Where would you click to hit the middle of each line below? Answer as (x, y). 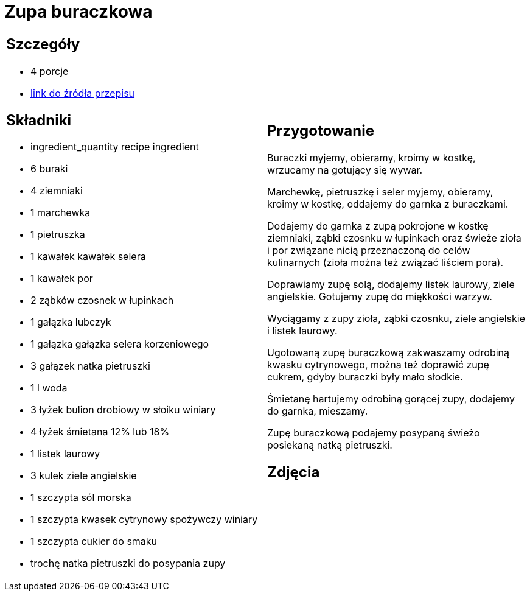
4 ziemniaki (57, 191)
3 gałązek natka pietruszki (90, 366)
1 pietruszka (58, 235)
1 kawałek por (62, 279)
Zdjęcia (294, 472)
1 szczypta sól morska (81, 498)
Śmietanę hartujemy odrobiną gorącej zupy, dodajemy (391, 398)
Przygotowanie (321, 130)
